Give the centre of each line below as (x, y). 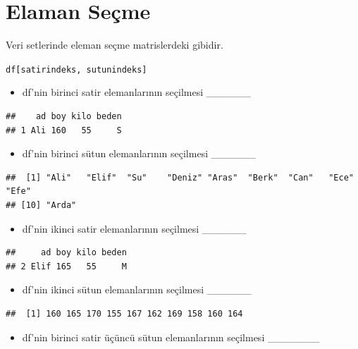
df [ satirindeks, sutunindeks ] (76, 69)
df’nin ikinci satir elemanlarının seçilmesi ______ (134, 228)
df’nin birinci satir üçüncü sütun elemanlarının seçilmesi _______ (171, 337)
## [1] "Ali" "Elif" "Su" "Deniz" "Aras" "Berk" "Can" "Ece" (180, 177)
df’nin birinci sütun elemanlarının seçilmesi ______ (139, 153)
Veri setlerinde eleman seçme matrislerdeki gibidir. (115, 45)
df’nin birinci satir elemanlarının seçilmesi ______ (136, 92)
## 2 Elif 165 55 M (66, 266)
